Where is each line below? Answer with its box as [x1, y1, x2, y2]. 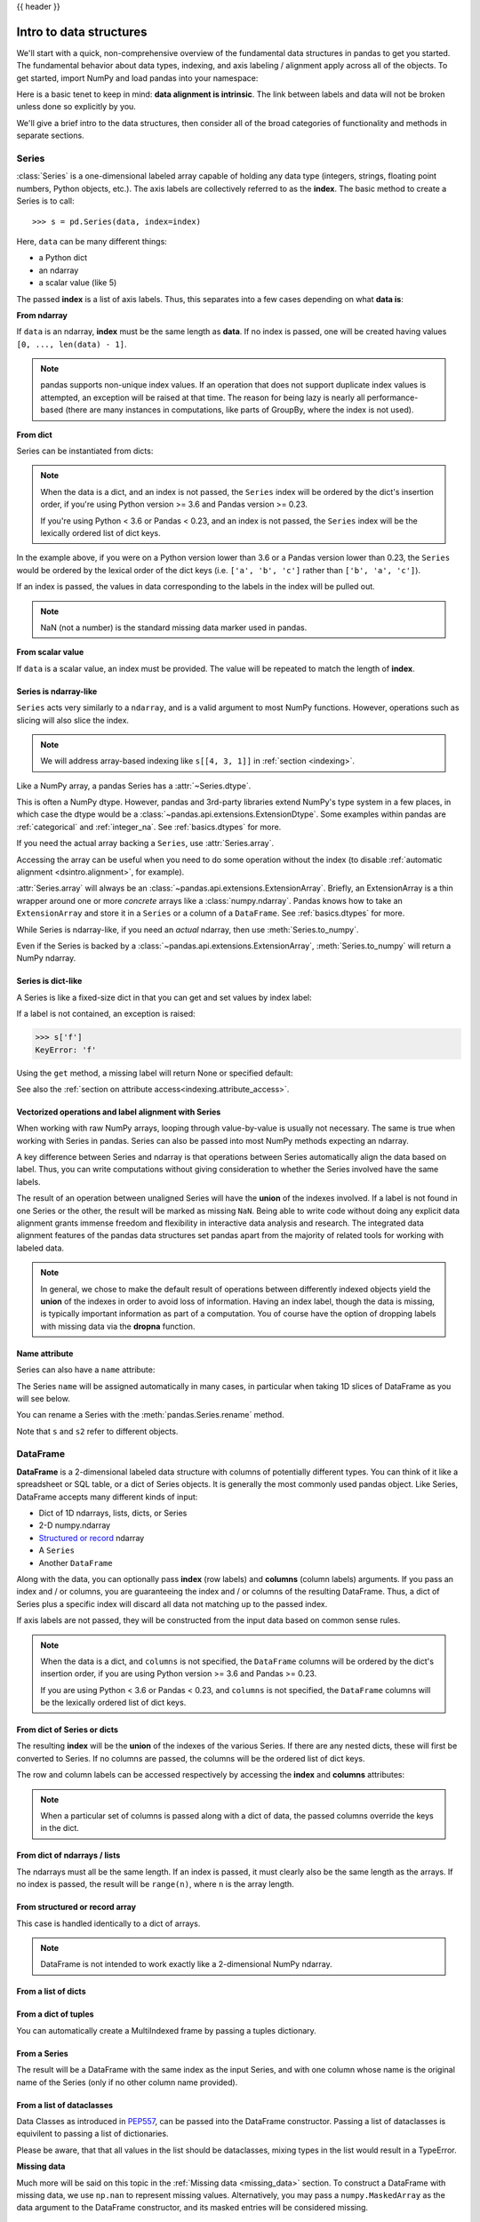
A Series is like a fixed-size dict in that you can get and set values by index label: [16, 992, 312, 1003]
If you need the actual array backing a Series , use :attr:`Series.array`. [16, 838, 275, 849]
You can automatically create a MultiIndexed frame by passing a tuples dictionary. [16, 2025, 317, 2035]
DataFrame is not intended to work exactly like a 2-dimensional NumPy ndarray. [40, 1959, 332, 1970]
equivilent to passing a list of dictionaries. [16, 2129, 169, 2139]
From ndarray [16, 309, 68, 320]
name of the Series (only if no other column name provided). [16, 2076, 238, 2088]
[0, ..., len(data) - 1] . [16, 339, 127, 349]
